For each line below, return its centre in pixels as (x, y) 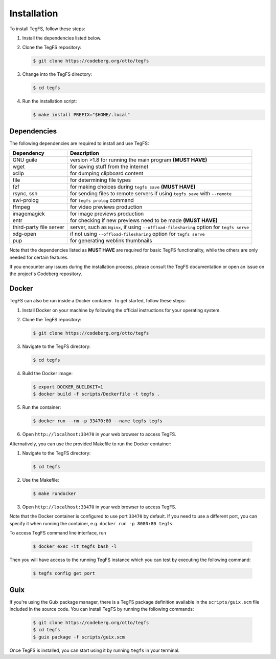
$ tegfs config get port (64, 573)
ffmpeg (21, 207)
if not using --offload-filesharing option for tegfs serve (137, 234)
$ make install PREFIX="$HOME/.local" (82, 115)
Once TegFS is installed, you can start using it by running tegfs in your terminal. (95, 650)
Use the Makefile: (41, 480)
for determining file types (100, 180)
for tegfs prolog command (102, 200)
